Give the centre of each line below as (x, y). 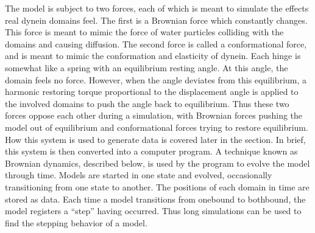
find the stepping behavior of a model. (76, 222)
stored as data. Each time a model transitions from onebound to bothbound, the (155, 199)
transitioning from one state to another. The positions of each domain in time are (157, 186)
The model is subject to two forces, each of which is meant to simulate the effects (157, 8)
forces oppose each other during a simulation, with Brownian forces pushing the (154, 115)
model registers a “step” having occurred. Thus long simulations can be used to (153, 211)
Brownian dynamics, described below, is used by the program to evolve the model (157, 163)
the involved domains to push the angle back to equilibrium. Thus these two (147, 103)
